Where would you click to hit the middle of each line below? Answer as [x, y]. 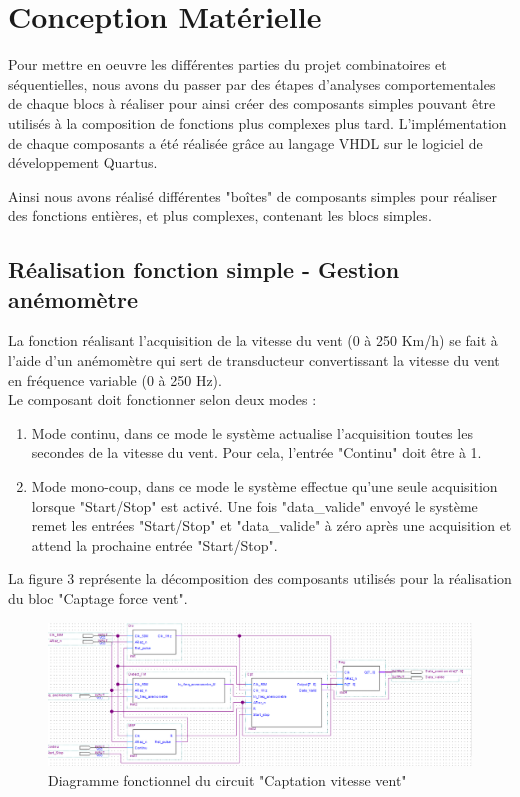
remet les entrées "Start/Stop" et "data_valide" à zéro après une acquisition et [271, 525]
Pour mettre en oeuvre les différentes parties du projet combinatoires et [227, 64]
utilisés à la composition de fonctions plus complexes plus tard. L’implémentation [257, 122]
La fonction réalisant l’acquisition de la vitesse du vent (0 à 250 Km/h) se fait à [253, 340]
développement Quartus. [83, 162]
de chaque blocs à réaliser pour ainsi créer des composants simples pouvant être [252, 103]
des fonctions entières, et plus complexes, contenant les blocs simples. [220, 215]
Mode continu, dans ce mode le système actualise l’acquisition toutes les [252, 432]
